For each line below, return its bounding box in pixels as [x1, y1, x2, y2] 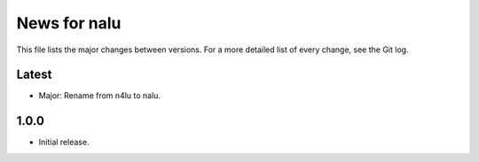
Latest [16, 67, 52, 82]
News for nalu [16, 13, 122, 33]
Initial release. [38, 137, 90, 148]
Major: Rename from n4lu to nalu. [38, 90, 161, 101]
